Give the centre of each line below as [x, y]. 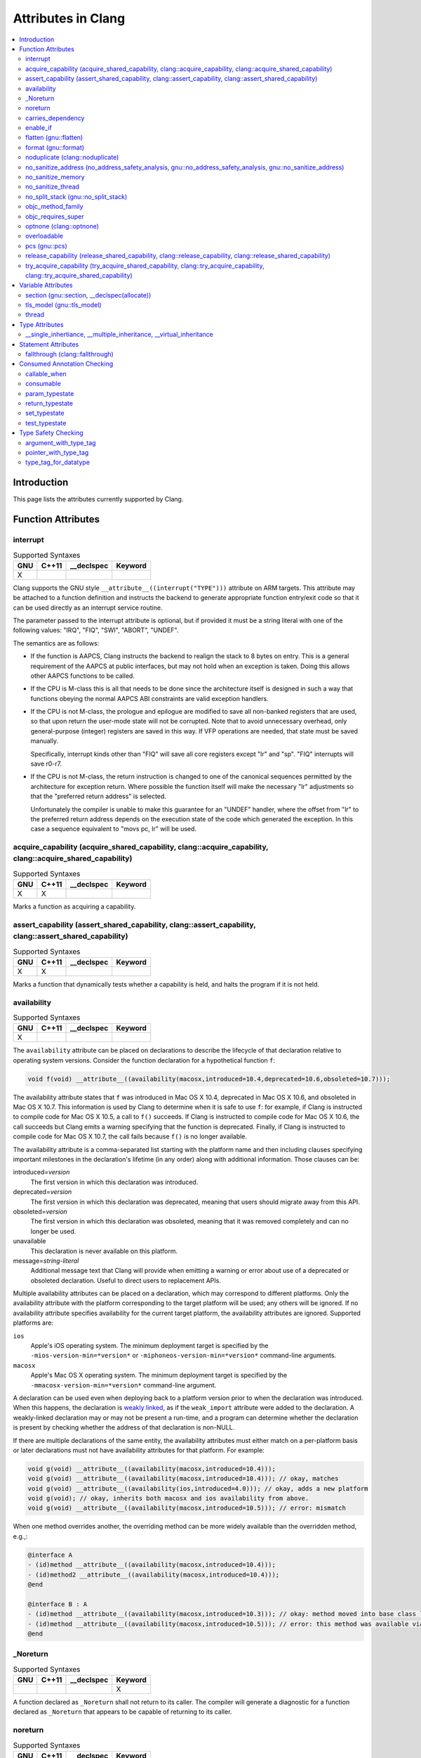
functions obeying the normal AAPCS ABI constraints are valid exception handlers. [150, 698]
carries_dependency [55, 118]
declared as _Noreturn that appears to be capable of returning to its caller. [122, 1712]
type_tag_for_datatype [58, 462]
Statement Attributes [49, 344]
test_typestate [46, 423]
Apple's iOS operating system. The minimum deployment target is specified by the [149, 1346]
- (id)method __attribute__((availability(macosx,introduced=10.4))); [152, 1565]
